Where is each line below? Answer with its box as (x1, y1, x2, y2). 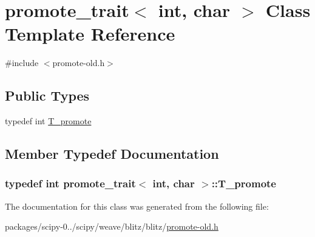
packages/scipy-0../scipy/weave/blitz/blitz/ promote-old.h (5, 220, 218, 233)
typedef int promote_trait (5, 176, 136, 191)
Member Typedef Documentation (5, 144, 219, 163)
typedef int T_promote (5, 115, 92, 127)
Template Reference (5, 21, 175, 46)
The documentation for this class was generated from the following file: (5, 199, 269, 212)
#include (5, 56, 39, 69)
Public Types (5, 86, 90, 105)
